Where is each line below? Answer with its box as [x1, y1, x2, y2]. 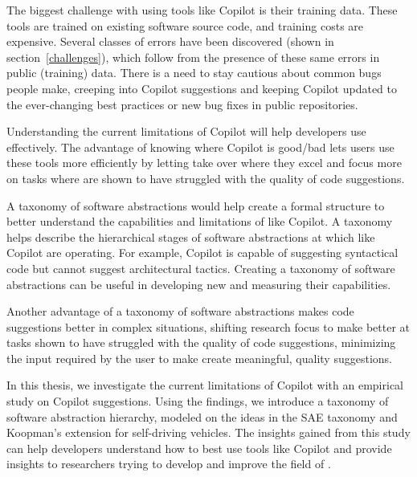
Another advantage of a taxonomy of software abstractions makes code [6, 303, 354, 320]
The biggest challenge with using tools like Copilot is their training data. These [6, 2, 398, 18]
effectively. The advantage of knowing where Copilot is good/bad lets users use [6, 138, 395, 155]
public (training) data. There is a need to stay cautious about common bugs [6, 64, 382, 81]
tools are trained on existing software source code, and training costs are [6, 17, 364, 34]
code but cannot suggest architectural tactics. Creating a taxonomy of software [6, 259, 395, 276]
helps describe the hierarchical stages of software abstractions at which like [6, 228, 375, 245]
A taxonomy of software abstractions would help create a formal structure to [6, 197, 385, 214]
